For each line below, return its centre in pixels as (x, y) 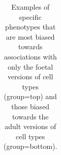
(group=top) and (30, 96)
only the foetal (30, 66)
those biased (30, 106)
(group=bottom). (30, 146)
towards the (30, 116)
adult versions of (30, 126)
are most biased (30, 36)
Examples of (30, 7)
